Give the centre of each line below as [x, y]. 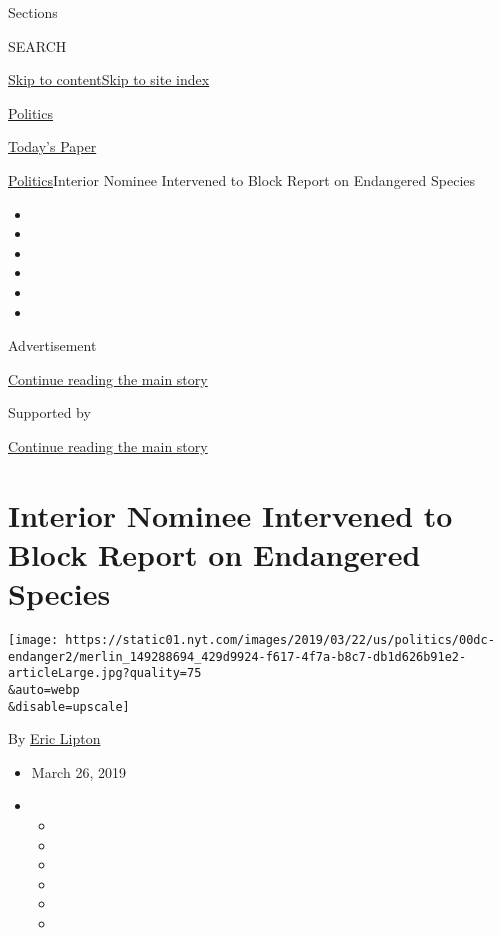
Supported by [49, 412]
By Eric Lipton [54, 738]
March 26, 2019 [78, 771]
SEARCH [37, 45]
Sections [33, 12]
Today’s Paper [52, 146]
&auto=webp [44, 689]
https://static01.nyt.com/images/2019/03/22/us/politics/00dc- [280, 640]
